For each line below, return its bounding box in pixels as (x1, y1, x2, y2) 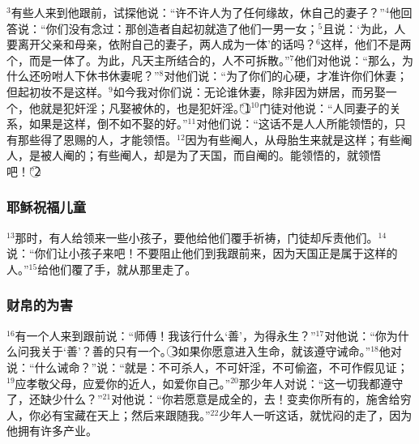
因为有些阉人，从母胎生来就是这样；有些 (185, 130, 401, 147)
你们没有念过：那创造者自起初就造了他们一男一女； (45, 19, 319, 36)
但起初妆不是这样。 (6, 83, 109, 100)
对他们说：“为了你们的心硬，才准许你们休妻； (164, 67, 408, 84)
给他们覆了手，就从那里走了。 (37, 260, 197, 277)
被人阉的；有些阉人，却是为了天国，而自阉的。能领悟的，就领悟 (40, 147, 381, 164)
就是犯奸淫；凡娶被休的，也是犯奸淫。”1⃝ (40, 99, 251, 116)
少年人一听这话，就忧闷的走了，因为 (219, 406, 413, 423)
